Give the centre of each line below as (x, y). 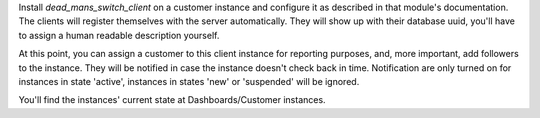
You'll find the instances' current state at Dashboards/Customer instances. (172, 100)
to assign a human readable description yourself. (119, 35)
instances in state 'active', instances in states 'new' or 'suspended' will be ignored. (189, 81)
